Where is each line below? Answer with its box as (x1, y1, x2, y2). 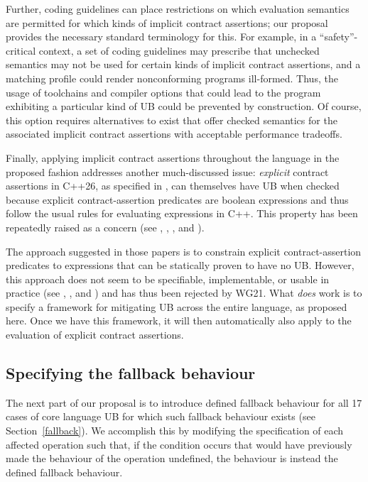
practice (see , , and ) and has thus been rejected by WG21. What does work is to (6, 285, 362, 300)
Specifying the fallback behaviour (6, 362, 256, 384)
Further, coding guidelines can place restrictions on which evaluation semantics (6, 1, 350, 16)
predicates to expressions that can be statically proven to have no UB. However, (6, 258, 355, 273)
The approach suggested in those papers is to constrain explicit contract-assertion (6, 243, 362, 258)
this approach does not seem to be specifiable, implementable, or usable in (6, 271, 330, 286)
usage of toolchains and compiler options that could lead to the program (6, 84, 321, 99)
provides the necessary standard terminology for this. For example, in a (6, 29, 317, 44)
